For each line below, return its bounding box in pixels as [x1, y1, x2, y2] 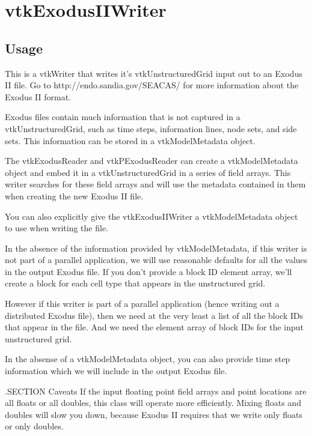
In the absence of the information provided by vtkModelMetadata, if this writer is [5, 241, 307, 254]
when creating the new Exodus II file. [5, 189, 144, 202]
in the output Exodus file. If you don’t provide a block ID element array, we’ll [5, 265, 292, 277]
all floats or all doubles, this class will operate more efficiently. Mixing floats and [5, 396, 301, 409]
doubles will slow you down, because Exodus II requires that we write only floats [5, 408, 303, 420]
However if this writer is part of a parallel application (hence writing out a [5, 297, 280, 310]
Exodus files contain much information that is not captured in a [5, 111, 240, 123]
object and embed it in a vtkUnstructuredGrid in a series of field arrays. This [5, 166, 291, 178]
